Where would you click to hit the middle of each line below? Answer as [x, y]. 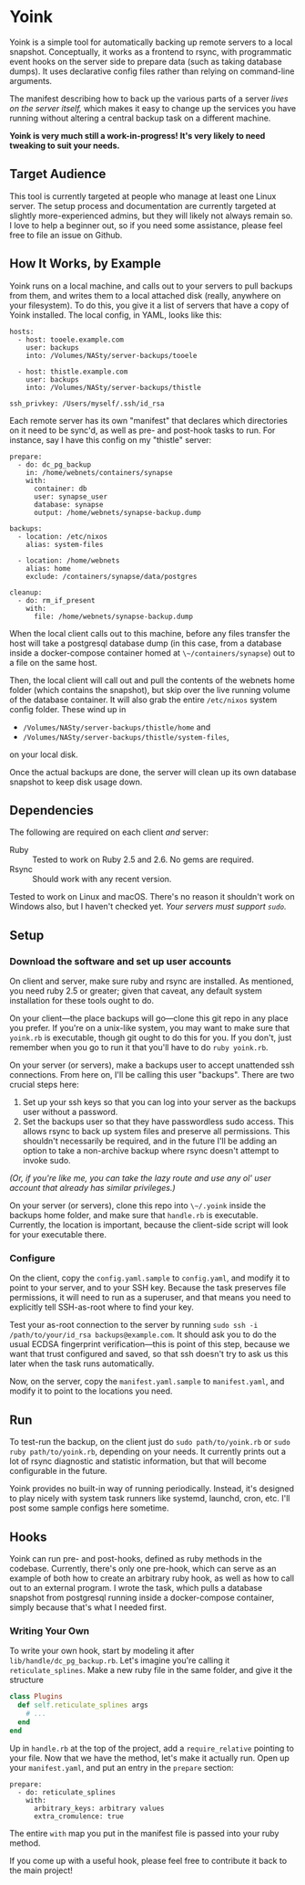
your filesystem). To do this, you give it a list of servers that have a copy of [149, 305]
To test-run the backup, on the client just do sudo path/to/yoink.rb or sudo [150, 1442]
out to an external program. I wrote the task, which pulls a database [136, 1587]
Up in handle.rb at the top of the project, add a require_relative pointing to [152, 1748]
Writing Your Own [50, 1630]
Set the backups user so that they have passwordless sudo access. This [158, 1122]
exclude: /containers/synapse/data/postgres [112, 576]
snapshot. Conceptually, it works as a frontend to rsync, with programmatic [151, 51]
